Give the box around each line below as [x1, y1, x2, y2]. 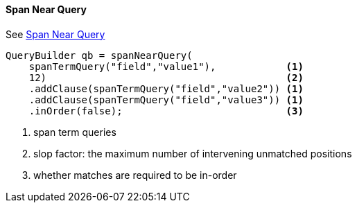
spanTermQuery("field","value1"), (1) [28, 60, 304, 72]
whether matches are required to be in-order [33, 168, 237, 181]
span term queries [33, 125, 116, 138]
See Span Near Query [6, 28, 105, 40]
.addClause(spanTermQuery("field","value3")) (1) [28, 94, 304, 105]
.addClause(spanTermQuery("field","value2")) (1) [28, 83, 304, 94]
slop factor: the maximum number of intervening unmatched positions [33, 147, 352, 159]
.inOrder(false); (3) [28, 105, 304, 116]
